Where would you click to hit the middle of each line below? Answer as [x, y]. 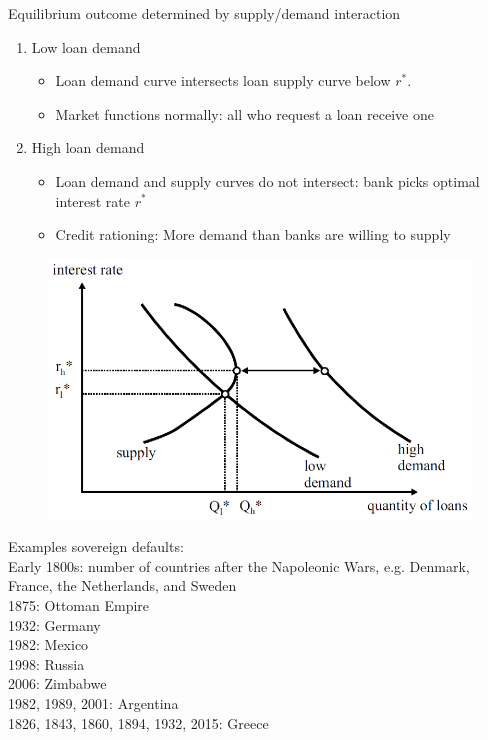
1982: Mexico [48, 644]
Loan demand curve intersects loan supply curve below [223, 80]
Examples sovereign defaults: [96, 546]
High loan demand [88, 147]
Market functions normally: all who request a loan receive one [244, 113]
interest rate [93, 200]
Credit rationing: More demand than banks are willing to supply [253, 234]
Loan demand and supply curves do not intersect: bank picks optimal [267, 180]
